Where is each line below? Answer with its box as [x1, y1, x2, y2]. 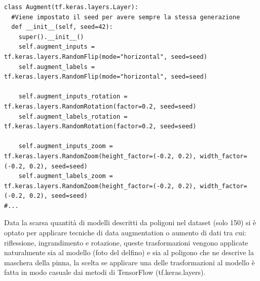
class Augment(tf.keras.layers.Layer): [4, 4, 138, 11]
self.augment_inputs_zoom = [18, 143, 113, 150]
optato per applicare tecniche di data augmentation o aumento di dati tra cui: [4, 227, 246, 238]
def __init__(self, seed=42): [11, 23, 113, 31]
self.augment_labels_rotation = [18, 113, 128, 120]
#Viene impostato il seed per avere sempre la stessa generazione [11, 13, 240, 21]
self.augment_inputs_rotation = [18, 93, 128, 100]
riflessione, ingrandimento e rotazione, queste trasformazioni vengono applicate [4, 237, 248, 248]
